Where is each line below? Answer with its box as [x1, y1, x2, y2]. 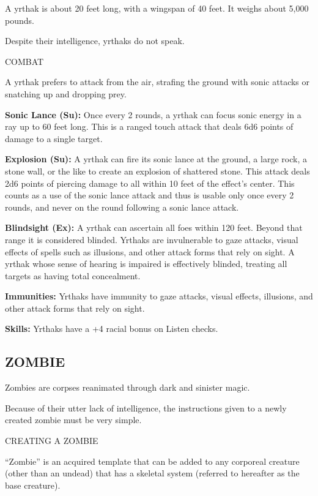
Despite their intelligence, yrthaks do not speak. [5, 34, 185, 47]
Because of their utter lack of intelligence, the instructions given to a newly [5, 401, 287, 414]
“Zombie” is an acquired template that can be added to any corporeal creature [5, 454, 300, 467]
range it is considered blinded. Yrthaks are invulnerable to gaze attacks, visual [5, 233, 298, 246]
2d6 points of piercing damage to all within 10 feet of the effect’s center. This [5, 176, 295, 189]
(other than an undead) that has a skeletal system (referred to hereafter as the [5, 467, 300, 479]
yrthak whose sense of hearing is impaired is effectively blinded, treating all [5, 257, 287, 270]
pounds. [5, 13, 34, 26]
